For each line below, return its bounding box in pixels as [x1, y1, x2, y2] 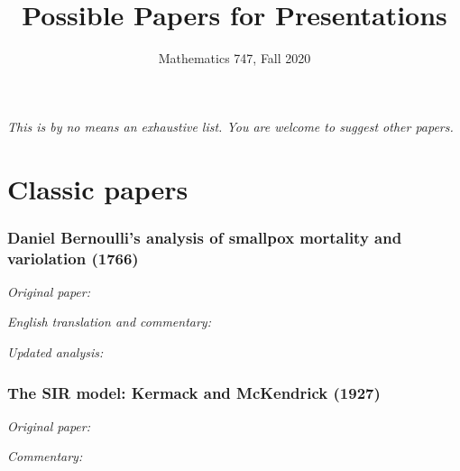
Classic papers [7, 170, 189, 207]
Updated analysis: [7, 343, 104, 362]
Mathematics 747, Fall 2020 [158, 49, 311, 68]
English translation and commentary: [7, 312, 211, 331]
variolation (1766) [7, 246, 139, 269]
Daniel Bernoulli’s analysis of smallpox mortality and [7, 226, 402, 248]
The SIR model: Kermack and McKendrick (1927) [7, 381, 381, 403]
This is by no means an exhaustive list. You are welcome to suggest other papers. [7, 116, 454, 135]
